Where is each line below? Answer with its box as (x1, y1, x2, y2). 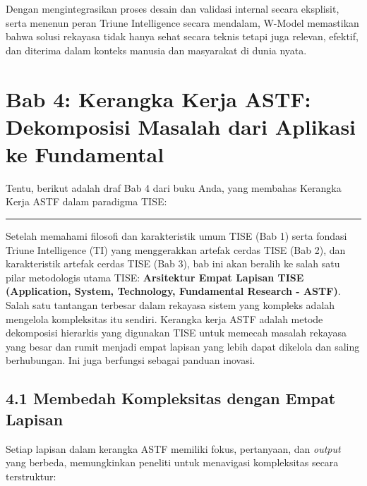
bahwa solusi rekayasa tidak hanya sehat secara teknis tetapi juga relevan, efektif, (6, 29, 359, 44)
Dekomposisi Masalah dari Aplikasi (6, 111, 356, 140)
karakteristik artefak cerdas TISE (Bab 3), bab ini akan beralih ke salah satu (6, 256, 340, 271)
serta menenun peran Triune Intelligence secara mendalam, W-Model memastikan (6, 15, 359, 30)
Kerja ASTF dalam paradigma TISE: (6, 194, 167, 209)
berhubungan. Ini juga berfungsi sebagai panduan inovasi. (6, 353, 255, 367)
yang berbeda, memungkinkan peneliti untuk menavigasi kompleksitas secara (6, 455, 339, 470)
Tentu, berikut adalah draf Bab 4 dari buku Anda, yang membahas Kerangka (6, 180, 342, 195)
